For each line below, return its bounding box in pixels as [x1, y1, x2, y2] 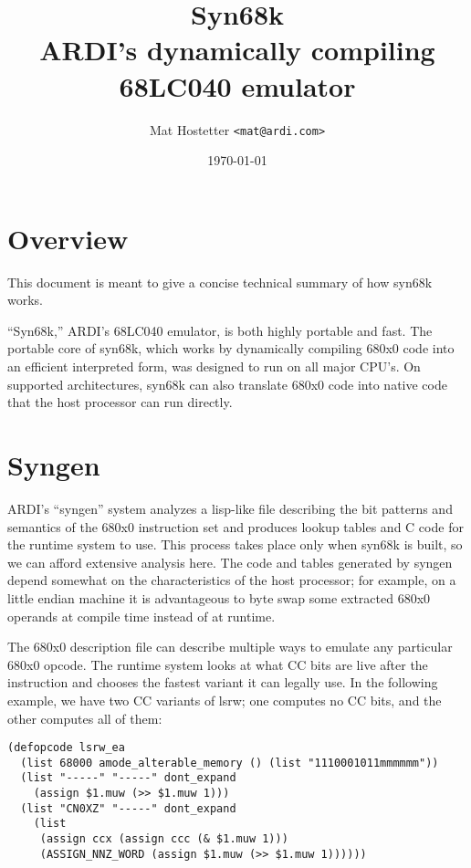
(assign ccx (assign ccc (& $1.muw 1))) [39, 832, 288, 846]
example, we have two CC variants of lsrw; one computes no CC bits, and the [7, 690, 442, 709]
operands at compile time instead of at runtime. [7, 606, 276, 625]
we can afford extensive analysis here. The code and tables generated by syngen [7, 552, 453, 571]
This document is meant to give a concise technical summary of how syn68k [7, 272, 433, 291]
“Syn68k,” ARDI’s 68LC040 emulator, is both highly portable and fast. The [7, 320, 433, 340]
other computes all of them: [7, 708, 162, 727]
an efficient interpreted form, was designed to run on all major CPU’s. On [7, 357, 421, 376]
